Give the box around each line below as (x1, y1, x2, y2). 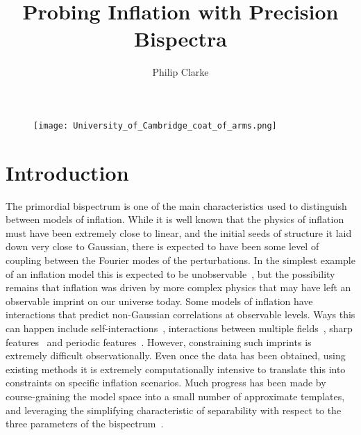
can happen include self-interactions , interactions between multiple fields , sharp (6, 321, 353, 336)
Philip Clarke (152, 65, 209, 79)
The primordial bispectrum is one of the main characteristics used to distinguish (6, 198, 347, 213)
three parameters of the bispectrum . (6, 416, 164, 431)
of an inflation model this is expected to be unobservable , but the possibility (6, 266, 335, 281)
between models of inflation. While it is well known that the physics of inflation (6, 212, 344, 227)
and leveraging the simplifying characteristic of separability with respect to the (6, 402, 342, 417)
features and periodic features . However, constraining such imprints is (6, 334, 312, 349)
